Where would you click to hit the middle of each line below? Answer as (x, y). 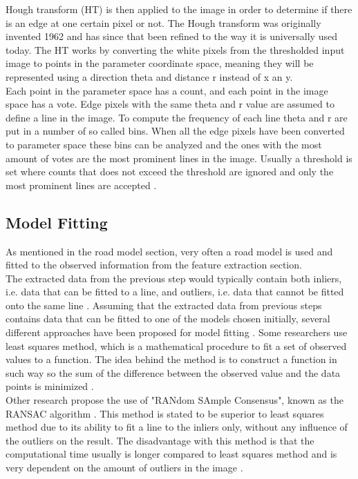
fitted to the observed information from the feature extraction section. (154, 265)
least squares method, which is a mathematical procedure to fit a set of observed (176, 345)
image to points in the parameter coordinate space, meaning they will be (160, 63)
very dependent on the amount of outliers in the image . (124, 468)
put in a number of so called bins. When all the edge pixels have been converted (175, 131)
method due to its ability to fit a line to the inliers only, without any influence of (177, 427)
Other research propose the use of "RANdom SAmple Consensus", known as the (175, 400)
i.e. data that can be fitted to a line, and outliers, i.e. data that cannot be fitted (175, 292)
